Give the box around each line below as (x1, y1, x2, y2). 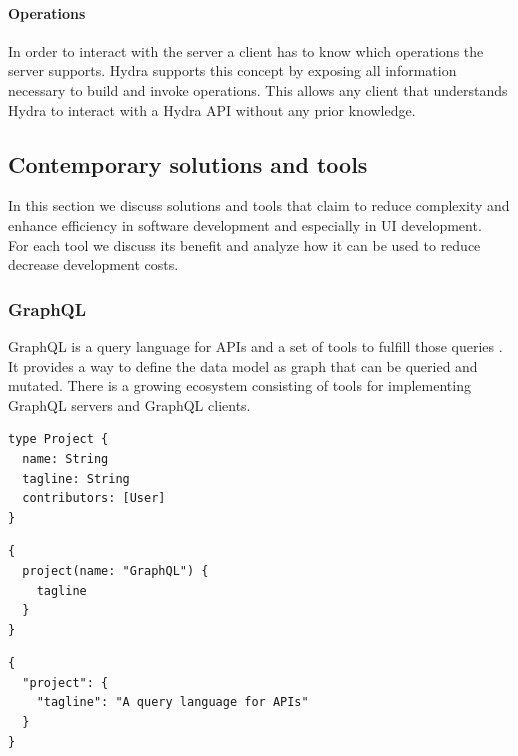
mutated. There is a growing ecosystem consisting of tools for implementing (8, 375, 471, 396)
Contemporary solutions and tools (8, 148, 368, 179)
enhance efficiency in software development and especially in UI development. (8, 214, 482, 235)
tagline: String (22, 471, 130, 486)
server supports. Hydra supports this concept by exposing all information (8, 60, 457, 81)
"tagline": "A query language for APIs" (36, 695, 309, 710)
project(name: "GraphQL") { (22, 563, 209, 578)
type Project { (8, 432, 109, 447)
